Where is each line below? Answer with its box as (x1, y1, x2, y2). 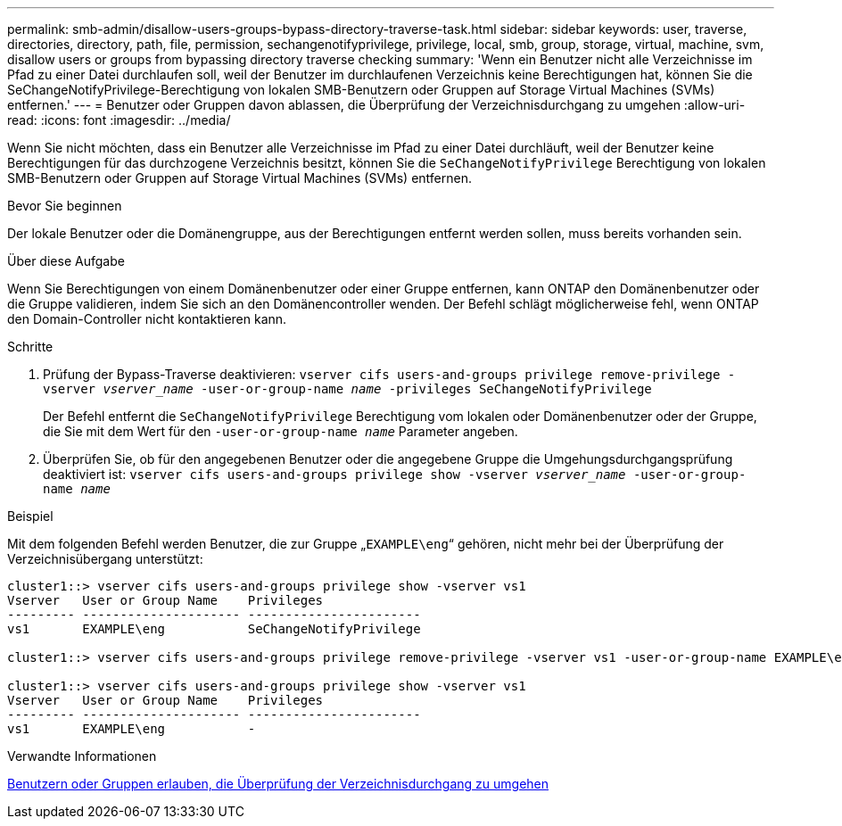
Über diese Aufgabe (7, 253, 125, 268)
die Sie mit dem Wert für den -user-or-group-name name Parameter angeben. (43, 424, 518, 439)
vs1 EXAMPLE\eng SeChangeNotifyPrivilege (7, 622, 421, 636)
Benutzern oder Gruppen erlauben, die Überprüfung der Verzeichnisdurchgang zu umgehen (7, 776, 549, 791)
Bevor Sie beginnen (7, 198, 122, 213)
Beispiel (7, 508, 54, 524)
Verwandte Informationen (7, 748, 157, 764)
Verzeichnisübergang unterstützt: (7, 551, 203, 566)
